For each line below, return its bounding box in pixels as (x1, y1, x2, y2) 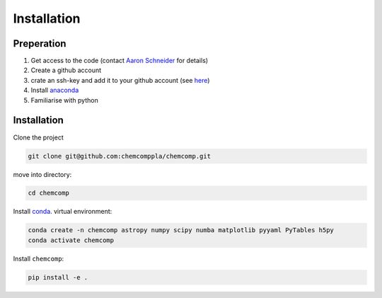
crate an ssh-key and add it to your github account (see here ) (30, 76, 210, 84)
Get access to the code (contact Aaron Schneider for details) (30, 57, 209, 65)
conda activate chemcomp (28, 236, 115, 244)
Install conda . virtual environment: (13, 207, 112, 216)
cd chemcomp (28, 189, 70, 197)
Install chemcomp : (13, 254, 64, 263)
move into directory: (13, 170, 72, 178)
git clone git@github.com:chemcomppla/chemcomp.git (28, 152, 212, 160)
